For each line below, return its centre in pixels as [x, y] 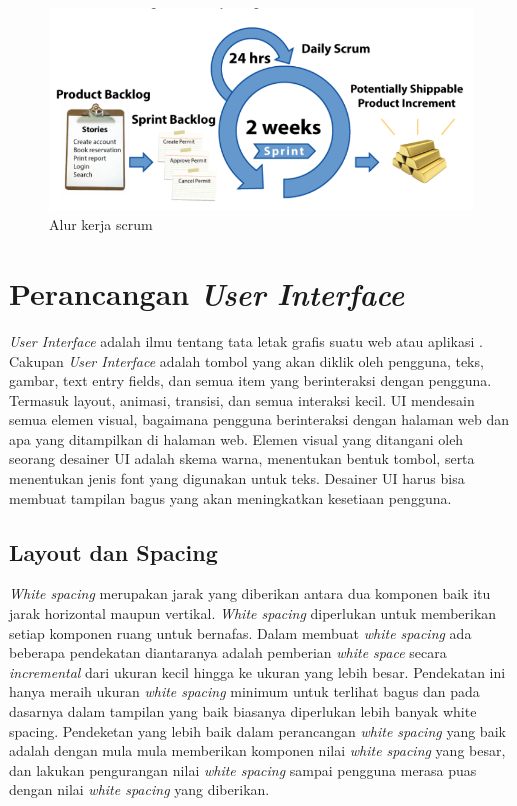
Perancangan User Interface [207, 293]
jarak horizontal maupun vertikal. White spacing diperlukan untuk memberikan [253, 613]
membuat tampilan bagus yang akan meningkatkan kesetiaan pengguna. [230, 497]
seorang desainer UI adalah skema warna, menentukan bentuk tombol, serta [242, 458]
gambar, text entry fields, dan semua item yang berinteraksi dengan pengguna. [250, 380]
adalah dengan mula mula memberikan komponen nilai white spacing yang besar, [257, 750]
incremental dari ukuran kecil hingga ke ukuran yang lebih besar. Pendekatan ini [257, 671]
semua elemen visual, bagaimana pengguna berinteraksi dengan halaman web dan [259, 419]
